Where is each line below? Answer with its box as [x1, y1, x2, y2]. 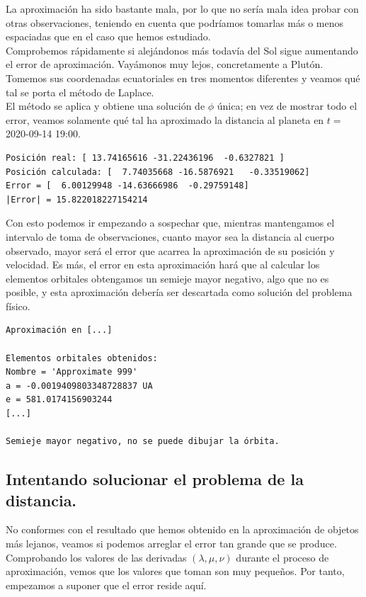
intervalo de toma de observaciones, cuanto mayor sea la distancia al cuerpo [6, 229, 334, 244]
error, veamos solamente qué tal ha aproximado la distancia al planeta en [6, 112, 324, 127]
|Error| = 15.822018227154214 [6, 194, 148, 205]
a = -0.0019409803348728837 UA [6, 380, 153, 391]
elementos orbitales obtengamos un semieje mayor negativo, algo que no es [6, 271, 329, 285]
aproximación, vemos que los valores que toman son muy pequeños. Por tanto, [6, 564, 345, 579]
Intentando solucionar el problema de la [6, 468, 304, 490]
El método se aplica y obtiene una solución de [6, 98, 205, 113]
